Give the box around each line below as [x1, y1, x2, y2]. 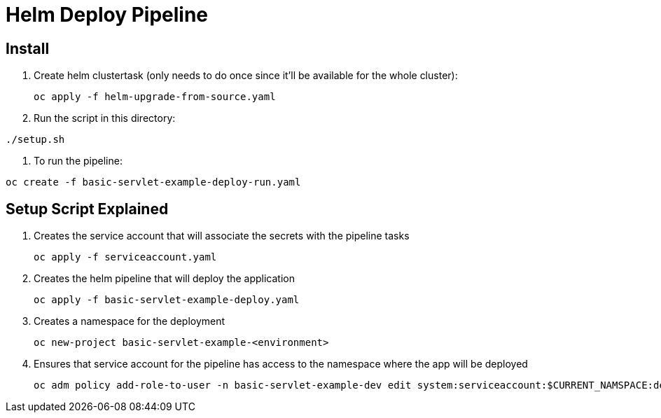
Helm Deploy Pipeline [6, 3, 209, 27]
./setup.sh [6, 134, 65, 146]
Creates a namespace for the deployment [34, 315, 225, 328]
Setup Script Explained [6, 200, 169, 218]
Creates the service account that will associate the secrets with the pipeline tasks [34, 230, 410, 242]
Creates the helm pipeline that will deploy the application [34, 272, 295, 285]
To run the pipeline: [34, 155, 123, 167]
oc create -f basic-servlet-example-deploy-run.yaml [6, 176, 301, 188]
